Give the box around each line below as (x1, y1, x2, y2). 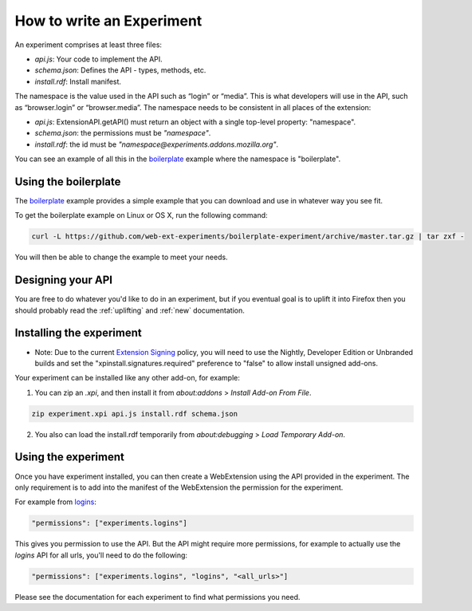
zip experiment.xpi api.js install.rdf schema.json (31, 409, 238, 418)
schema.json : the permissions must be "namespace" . (34, 128, 211, 138)
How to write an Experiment (14, 12, 203, 30)
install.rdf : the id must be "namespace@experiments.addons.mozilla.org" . (34, 140, 279, 149)
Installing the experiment (14, 326, 143, 340)
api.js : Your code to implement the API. (34, 54, 163, 64)
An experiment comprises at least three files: (14, 40, 163, 49)
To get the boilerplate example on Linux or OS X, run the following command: (14, 211, 268, 220)
